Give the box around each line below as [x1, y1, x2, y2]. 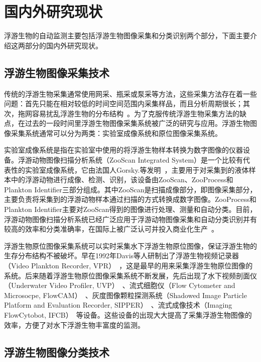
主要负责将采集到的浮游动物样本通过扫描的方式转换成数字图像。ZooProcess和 [4, 194, 256, 204]
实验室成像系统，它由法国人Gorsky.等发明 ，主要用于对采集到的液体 [25, 164, 249, 175]
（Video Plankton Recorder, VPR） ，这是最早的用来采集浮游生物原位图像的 [4, 260, 253, 271]
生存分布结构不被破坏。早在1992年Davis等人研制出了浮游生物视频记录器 [4, 250, 239, 261]
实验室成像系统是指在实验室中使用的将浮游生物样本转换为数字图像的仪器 [4, 144, 243, 155]
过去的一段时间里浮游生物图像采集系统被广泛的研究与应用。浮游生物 [25, 118, 250, 128]
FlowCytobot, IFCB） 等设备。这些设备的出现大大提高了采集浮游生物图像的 [4, 309, 252, 320]
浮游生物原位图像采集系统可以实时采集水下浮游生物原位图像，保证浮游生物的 [4, 240, 257, 251]
